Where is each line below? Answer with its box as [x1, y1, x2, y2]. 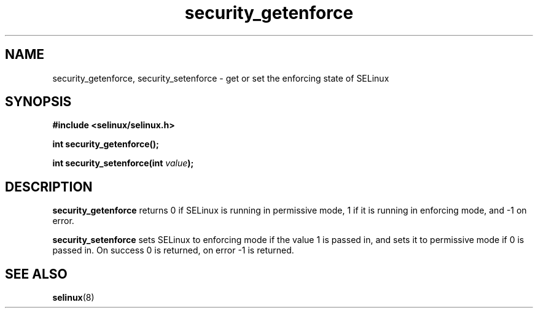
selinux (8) [52, 292, 95, 303]
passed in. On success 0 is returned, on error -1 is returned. [52, 245, 294, 256]
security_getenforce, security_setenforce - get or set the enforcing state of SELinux [52, 72, 389, 83]
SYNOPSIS [5, 94, 72, 110]
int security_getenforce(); [52, 139, 159, 150]
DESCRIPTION [5, 179, 93, 195]
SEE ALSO [5, 266, 68, 282]
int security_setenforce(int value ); [52, 158, 194, 169]
